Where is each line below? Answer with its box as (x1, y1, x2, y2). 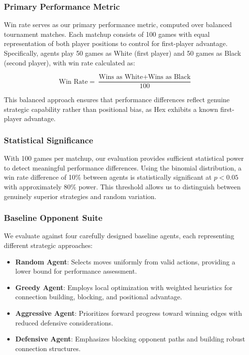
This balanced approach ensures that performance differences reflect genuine (4, 94, 230, 105)
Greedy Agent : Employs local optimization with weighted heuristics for (15, 282, 233, 292)
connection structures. (15, 343, 81, 353)
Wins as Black (148, 74, 191, 81)
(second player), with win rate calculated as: (4, 57, 135, 67)
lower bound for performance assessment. (15, 266, 137, 276)
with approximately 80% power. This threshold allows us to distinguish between (4, 182, 241, 192)
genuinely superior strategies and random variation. (4, 191, 157, 201)
